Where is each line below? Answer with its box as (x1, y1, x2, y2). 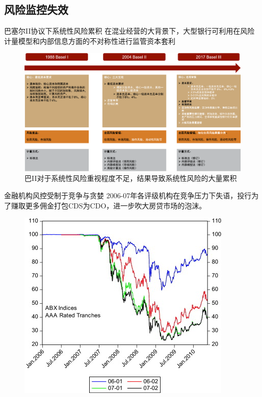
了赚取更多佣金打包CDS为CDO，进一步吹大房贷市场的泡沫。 (4, 200, 206, 210)
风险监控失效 (4, 2, 68, 17)
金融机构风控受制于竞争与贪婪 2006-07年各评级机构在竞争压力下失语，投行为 (4, 190, 259, 201)
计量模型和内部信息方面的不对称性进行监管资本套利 (4, 35, 175, 46)
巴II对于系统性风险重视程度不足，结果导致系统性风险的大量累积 (24, 173, 237, 183)
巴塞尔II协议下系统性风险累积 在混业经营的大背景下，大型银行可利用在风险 (4, 25, 255, 36)
